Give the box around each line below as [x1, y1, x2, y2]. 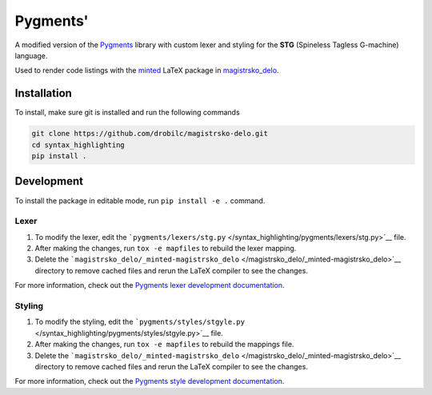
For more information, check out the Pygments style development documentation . [14, 377, 285, 386]
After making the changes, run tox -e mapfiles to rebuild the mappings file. [34, 340, 294, 349]
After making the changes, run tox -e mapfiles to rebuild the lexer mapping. [34, 244, 297, 253]
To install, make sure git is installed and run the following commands [14, 108, 240, 118]
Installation [14, 86, 72, 100]
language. [14, 50, 48, 60]
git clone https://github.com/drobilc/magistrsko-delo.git [31, 129, 268, 138]
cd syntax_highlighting [31, 140, 126, 150]
